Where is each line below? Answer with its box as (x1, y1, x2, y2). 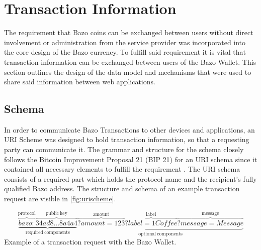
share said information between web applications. (4, 76, 155, 87)
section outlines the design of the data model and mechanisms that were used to (4, 66, 251, 77)
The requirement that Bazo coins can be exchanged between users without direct (4, 27, 253, 38)
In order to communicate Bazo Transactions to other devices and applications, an (4, 124, 255, 135)
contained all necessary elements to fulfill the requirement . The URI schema (4, 164, 240, 174)
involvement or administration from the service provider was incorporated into (4, 37, 246, 47)
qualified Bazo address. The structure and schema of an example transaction (4, 183, 240, 194)
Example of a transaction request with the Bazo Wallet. (4, 236, 177, 246)
